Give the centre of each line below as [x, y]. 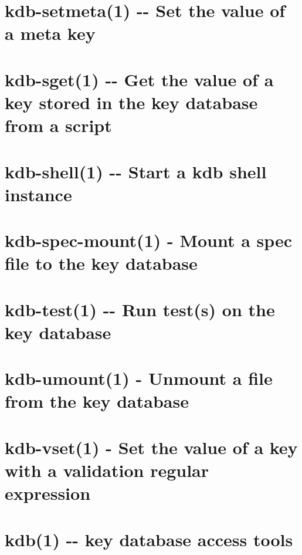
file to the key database [101, 263]
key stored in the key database [131, 102]
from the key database [97, 401]
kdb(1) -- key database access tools [149, 539]
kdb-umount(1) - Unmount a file [139, 378]
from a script [58, 125]
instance [38, 194]
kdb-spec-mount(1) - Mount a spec [149, 240]
